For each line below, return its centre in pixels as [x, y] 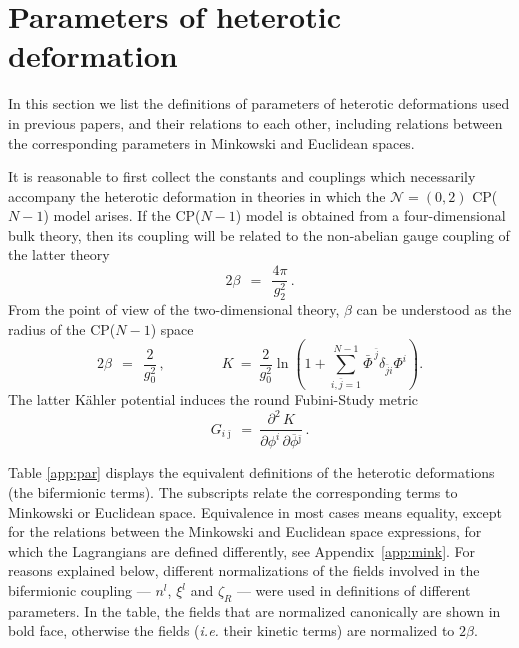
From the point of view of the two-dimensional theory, [174, 308]
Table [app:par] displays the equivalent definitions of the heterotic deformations [251, 472]
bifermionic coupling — [79, 590]
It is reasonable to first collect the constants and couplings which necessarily [242, 176]
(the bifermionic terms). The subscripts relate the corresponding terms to [233, 492]
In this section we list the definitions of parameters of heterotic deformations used [259, 103]
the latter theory [59, 254]
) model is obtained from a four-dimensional [370, 215]
